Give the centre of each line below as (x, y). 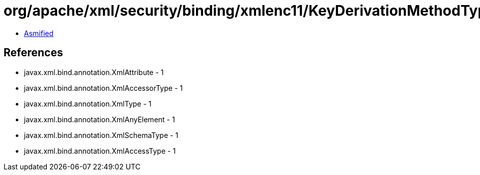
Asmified (39, 33)
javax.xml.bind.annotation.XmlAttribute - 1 (94, 72)
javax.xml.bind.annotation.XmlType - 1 (88, 103)
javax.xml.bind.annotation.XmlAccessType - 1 (100, 151)
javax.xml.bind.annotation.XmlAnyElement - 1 (100, 119)
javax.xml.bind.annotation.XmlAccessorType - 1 (103, 88)
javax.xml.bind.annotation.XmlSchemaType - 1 (101, 135)
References (33, 53)
